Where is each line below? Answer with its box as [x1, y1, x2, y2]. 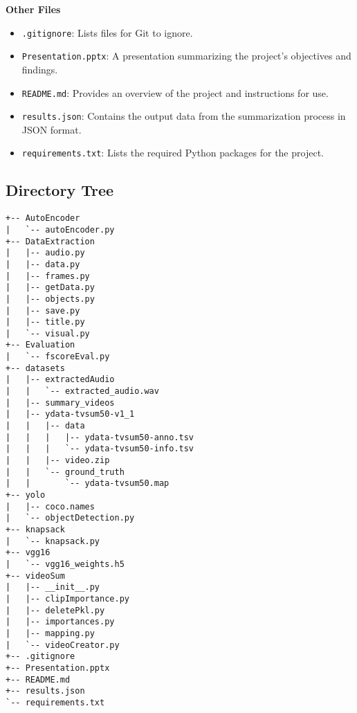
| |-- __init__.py [6, 582, 100, 593]
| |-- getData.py [6, 282, 95, 293]
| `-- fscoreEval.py [6, 352, 110, 362]
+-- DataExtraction [6, 236, 95, 246]
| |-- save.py [6, 305, 80, 316]
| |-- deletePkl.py [6, 605, 105, 615]
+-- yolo [6, 490, 46, 500]
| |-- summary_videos [6, 397, 115, 408]
